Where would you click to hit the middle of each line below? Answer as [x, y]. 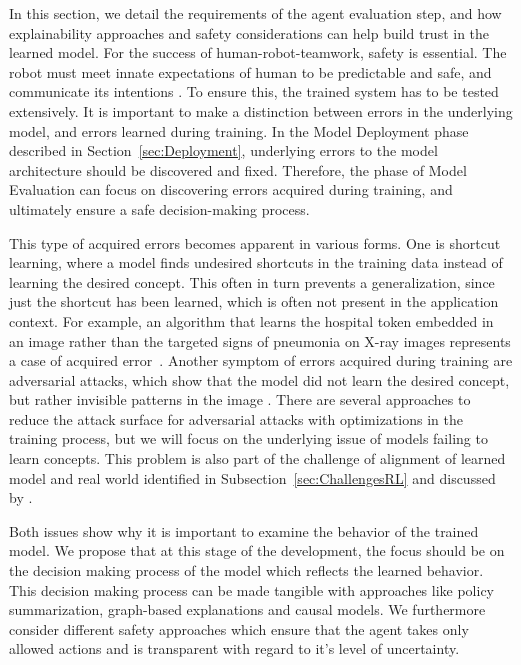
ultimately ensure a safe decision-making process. [159, 208]
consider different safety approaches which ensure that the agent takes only [239, 628]
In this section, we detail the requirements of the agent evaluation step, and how [255, 13]
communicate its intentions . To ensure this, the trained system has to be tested [254, 91]
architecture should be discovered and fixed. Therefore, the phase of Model [238, 169]
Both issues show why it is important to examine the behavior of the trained [244, 530]
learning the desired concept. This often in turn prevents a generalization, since [252, 281]
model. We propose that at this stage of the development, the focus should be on [257, 550]
